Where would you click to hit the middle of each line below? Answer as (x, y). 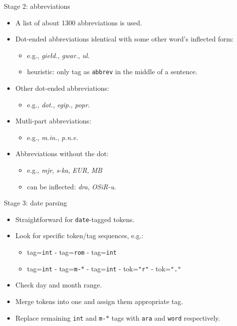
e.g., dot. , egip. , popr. (59, 104)
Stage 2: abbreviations (37, 6)
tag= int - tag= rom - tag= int (72, 252)
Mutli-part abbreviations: (53, 121)
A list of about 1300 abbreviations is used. (79, 22)
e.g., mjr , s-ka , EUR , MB (65, 170)
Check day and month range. (59, 285)
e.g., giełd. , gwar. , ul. (58, 55)
